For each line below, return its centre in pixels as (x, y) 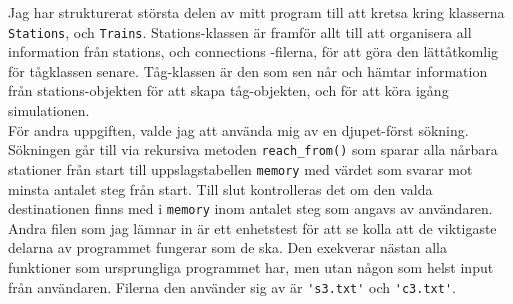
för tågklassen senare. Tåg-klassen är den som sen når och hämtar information (248, 70)
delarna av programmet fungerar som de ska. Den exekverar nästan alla (227, 247)
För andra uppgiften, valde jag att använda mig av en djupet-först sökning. (238, 129)
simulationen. (49, 110)
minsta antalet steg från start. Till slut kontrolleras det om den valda (220, 188)
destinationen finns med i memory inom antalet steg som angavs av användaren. (250, 208)
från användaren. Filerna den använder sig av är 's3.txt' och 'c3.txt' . (232, 286)
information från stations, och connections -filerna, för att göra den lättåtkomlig (253, 51)
